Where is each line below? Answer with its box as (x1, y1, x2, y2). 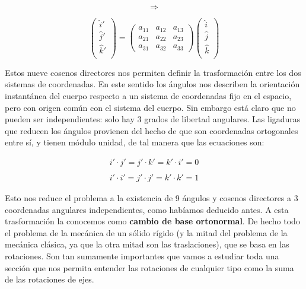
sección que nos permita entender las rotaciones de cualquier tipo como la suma (5, 261, 294, 274)
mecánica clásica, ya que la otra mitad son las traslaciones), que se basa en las (5, 238, 289, 250)
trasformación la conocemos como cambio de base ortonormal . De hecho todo (5, 215, 300, 227)
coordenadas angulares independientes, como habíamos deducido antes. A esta (5, 203, 289, 215)
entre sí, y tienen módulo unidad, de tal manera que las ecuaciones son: (5, 136, 264, 148)
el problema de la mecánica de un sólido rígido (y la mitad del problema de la (5, 226, 288, 239)
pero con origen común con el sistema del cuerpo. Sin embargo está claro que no (5, 101, 296, 113)
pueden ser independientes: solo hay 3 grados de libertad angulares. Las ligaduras (5, 113, 301, 125)
